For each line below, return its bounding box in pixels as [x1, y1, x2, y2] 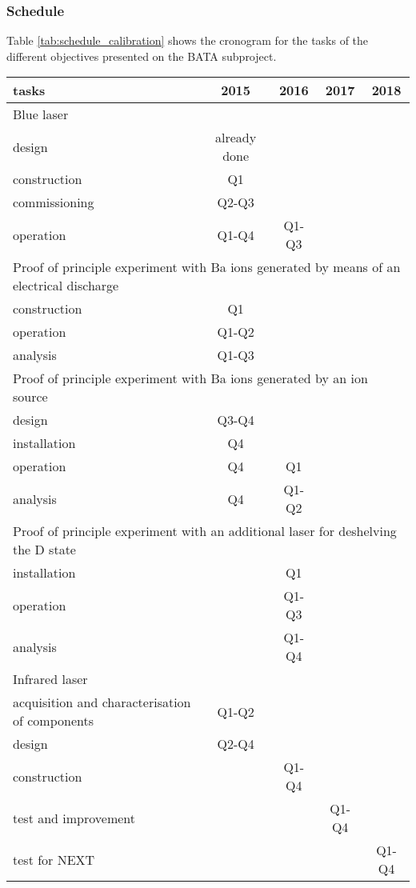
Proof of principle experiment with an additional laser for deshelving [13, 522, 397, 541]
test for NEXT [13, 850, 95, 869]
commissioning [13, 193, 94, 212]
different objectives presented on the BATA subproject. [6, 47, 277, 64]
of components [13, 711, 94, 730]
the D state [13, 540, 76, 559]
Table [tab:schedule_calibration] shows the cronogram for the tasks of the [6, 32, 369, 49]
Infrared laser [13, 670, 88, 689]
